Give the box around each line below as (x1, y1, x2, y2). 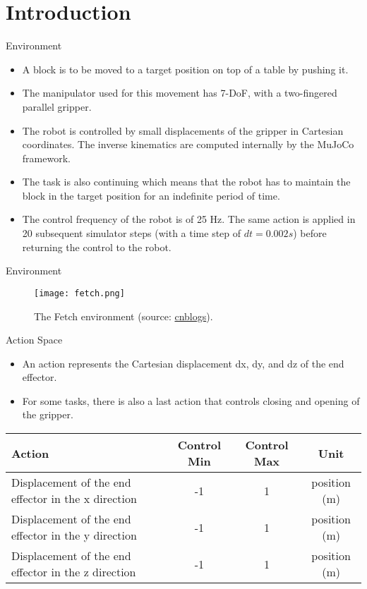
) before (293, 226, 327, 241)
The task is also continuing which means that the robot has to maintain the (22, 174, 351, 189)
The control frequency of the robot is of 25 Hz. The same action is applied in (22, 212, 356, 226)
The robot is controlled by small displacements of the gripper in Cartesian (22, 123, 344, 138)
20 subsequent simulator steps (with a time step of (22, 226, 241, 241)
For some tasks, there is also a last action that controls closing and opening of (22, 393, 360, 408)
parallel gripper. (22, 99, 92, 114)
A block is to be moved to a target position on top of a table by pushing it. (22, 61, 349, 76)
